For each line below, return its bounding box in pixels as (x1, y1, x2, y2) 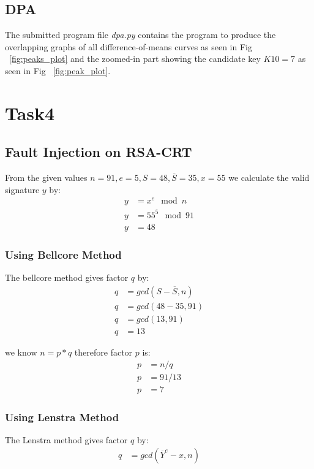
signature (5, 183, 40, 196)
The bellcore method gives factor (5, 271, 129, 284)
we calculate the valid (228, 171, 310, 184)
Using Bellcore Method (5, 246, 122, 262)
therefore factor (74, 345, 133, 358)
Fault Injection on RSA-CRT (5, 142, 192, 161)
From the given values (5, 171, 88, 184)
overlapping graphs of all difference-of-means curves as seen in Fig (5, 40, 252, 53)
